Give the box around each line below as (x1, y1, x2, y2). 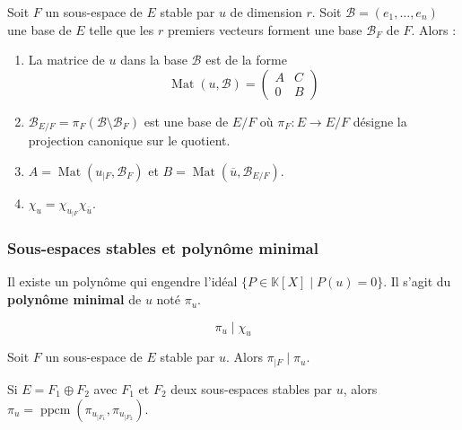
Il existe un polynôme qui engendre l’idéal (7, 272, 238, 291)
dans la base (120, 50, 187, 69)
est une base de (144, 111, 229, 130)
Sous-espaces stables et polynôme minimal (7, 237, 318, 259)
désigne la (353, 111, 407, 130)
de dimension (230, 3, 302, 21)
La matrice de (28, 50, 105, 69)
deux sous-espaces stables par (170, 379, 333, 398)
